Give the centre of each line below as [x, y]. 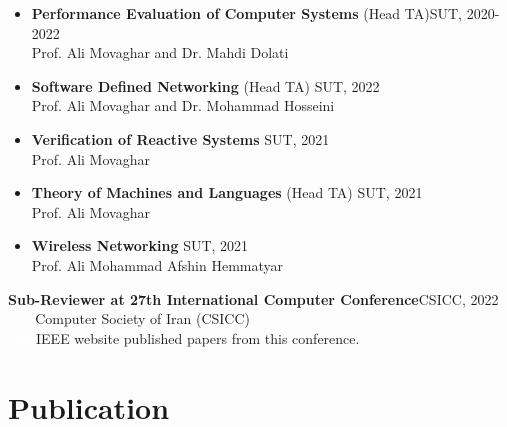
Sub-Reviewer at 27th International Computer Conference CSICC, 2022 [253, 298]
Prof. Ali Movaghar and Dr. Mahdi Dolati [160, 52]
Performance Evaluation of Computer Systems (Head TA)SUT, [246, 13]
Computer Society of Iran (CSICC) [142, 318]
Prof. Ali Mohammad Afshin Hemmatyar [157, 264]
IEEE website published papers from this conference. [198, 337]
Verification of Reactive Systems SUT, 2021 [180, 138]
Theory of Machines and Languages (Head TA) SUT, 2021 [227, 192]
